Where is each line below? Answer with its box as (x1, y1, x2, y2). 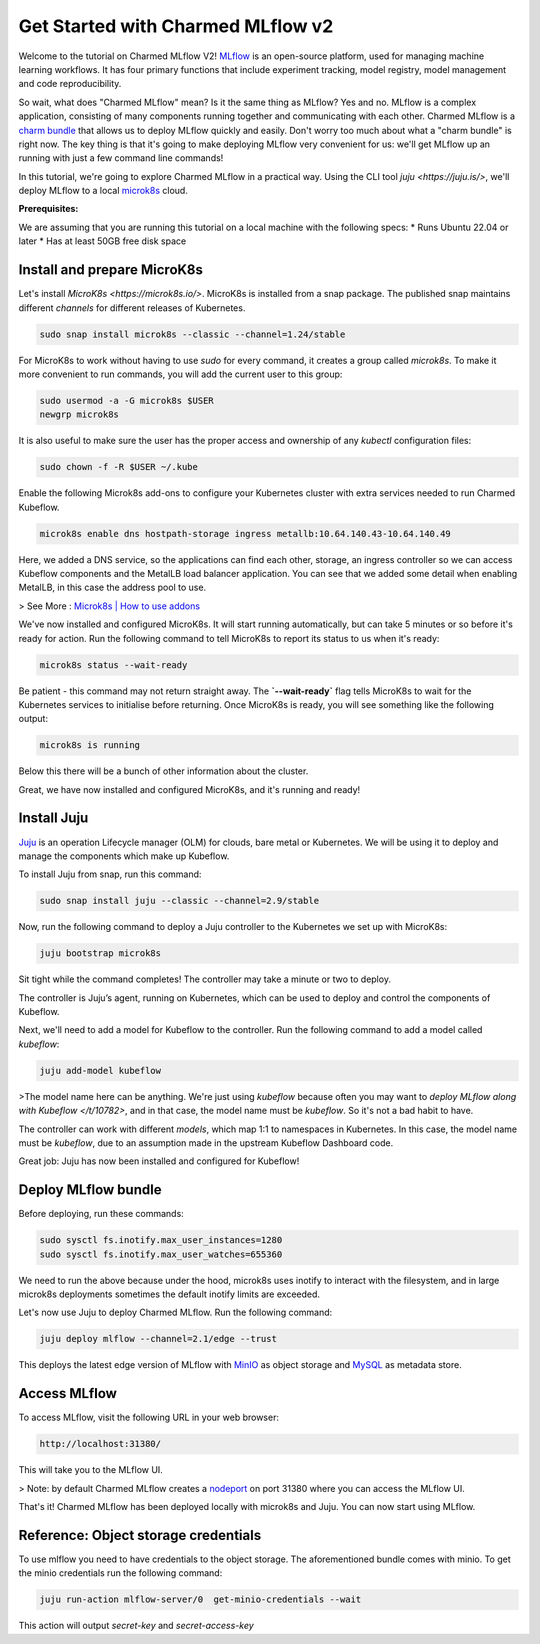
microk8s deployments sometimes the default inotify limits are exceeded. (18, 1288, 320, 1300)
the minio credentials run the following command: (18, 1567, 223, 1579)
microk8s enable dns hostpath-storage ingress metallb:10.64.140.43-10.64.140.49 (39, 528, 452, 539)
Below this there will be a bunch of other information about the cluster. (18, 765, 309, 777)
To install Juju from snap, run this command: (18, 868, 202, 880)
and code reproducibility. (18, 78, 122, 90)
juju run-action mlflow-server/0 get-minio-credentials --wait (39, 1594, 362, 1605)
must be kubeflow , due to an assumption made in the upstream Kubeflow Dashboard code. (18, 1136, 394, 1149)
